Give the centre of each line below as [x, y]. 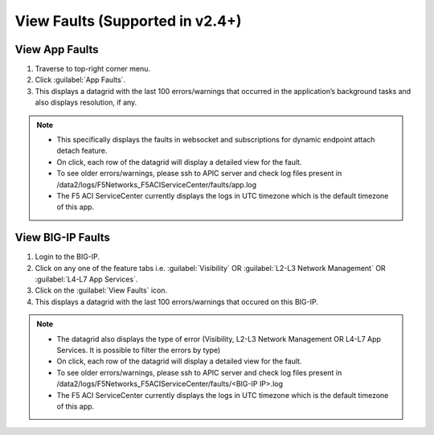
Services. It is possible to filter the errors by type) [139, 350]
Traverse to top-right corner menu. [93, 69]
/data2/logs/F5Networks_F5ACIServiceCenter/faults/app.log [157, 184]
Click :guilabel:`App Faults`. [80, 80]
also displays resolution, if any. [86, 103]
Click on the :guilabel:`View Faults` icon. [101, 290]
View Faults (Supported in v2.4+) [128, 21]
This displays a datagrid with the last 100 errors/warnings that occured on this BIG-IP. [177, 302]
